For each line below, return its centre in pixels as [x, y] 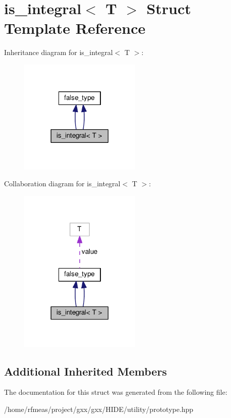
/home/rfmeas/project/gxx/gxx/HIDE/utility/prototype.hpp [99, 409]
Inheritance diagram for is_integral [59, 52]
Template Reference [75, 28]
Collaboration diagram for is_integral [62, 184]
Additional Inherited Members [85, 371]
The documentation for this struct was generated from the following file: [116, 392]
